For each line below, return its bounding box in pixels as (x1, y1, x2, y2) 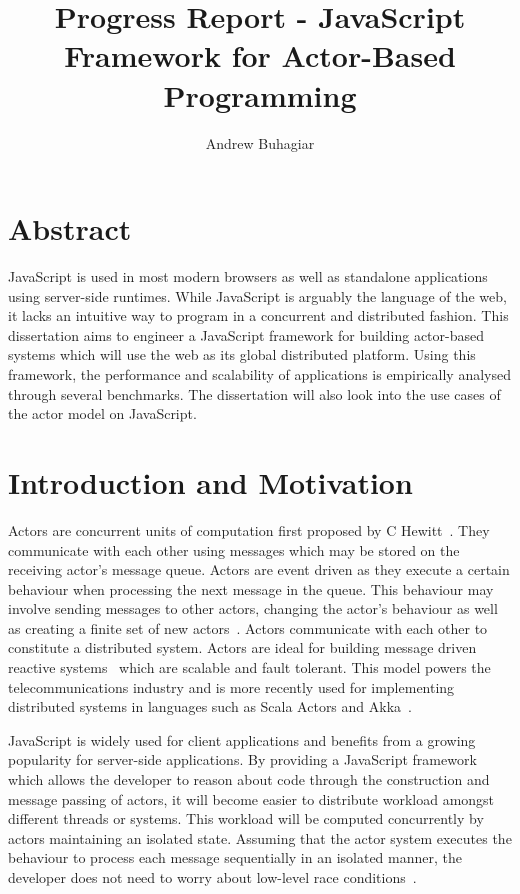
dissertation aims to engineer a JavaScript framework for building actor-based (8, 324, 485, 345)
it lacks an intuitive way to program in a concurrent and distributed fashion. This (8, 305, 509, 326)
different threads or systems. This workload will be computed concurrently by (8, 808, 484, 829)
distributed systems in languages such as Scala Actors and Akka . (8, 696, 412, 717)
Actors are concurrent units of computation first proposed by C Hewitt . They (8, 519, 490, 540)
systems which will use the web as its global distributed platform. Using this (8, 344, 476, 365)
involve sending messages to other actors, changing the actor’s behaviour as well (8, 598, 498, 619)
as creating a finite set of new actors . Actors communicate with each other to (8, 617, 488, 638)
